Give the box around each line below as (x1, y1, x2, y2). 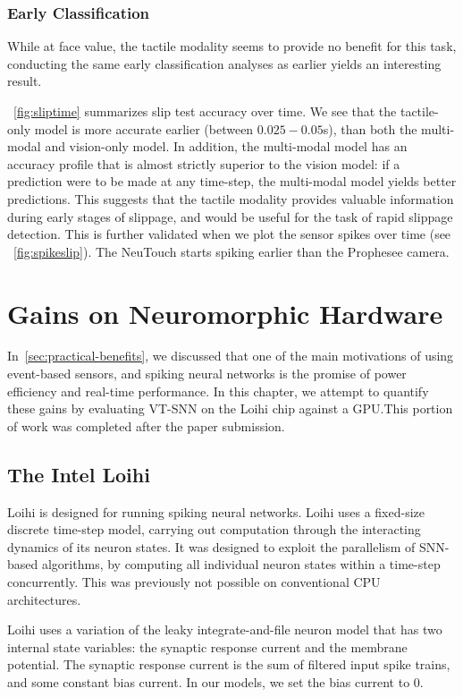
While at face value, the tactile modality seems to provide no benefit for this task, (7, 37, 457, 55)
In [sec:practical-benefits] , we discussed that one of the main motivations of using (7, 346, 454, 365)
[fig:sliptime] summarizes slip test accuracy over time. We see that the (13, 102, 397, 120)
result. (7, 72, 42, 90)
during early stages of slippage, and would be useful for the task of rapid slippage (7, 207, 453, 225)
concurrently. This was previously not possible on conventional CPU (7, 573, 381, 591)
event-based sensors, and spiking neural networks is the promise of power (7, 364, 407, 383)
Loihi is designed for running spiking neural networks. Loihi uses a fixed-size (7, 502, 425, 521)
